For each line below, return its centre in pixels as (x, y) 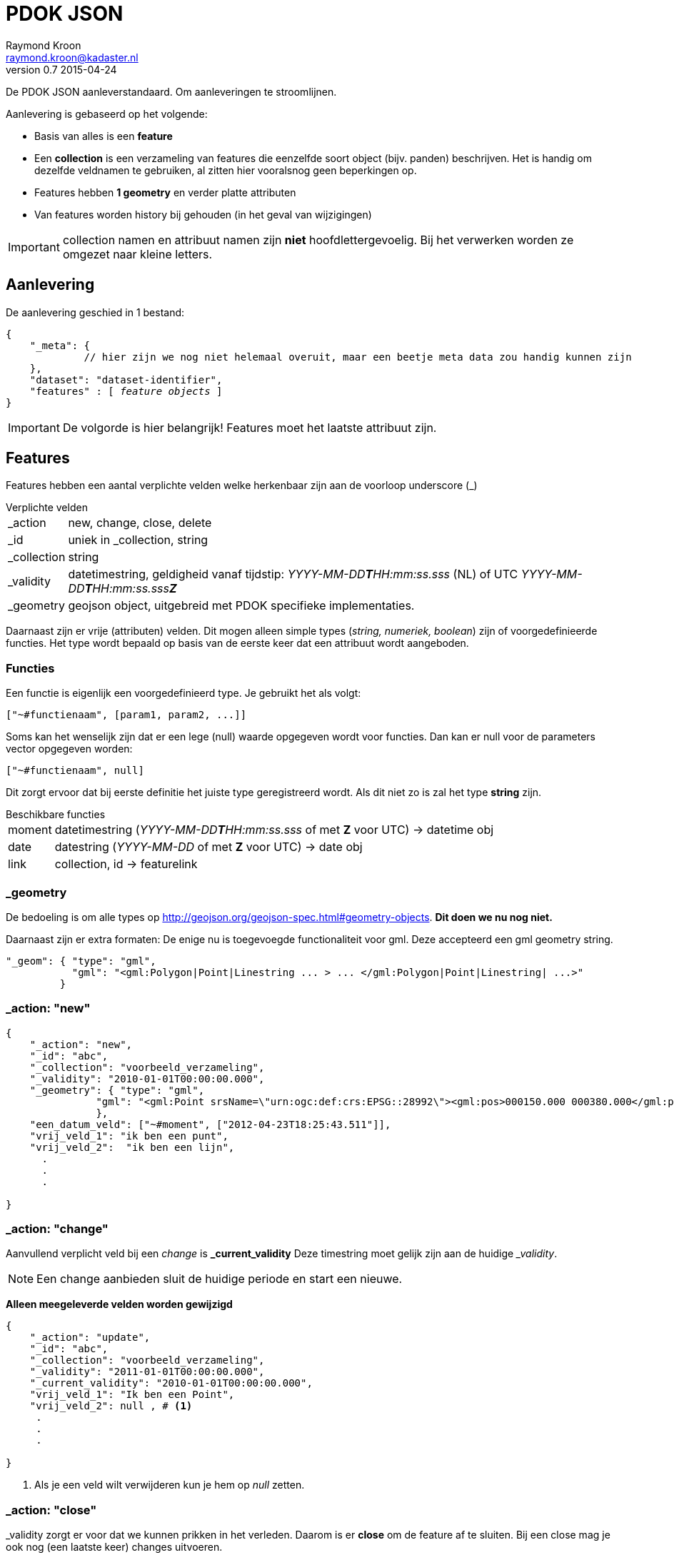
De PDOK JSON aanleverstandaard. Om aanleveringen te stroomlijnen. (171, 91)
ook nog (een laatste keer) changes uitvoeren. (114, 1547)
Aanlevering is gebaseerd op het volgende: (107, 114)
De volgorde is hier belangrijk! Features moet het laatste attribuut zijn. (250, 427)
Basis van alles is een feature (104, 136)
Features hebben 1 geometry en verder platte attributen (165, 192)
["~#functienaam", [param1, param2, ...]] (126, 715)
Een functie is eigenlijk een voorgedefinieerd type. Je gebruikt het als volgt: (183, 693)
